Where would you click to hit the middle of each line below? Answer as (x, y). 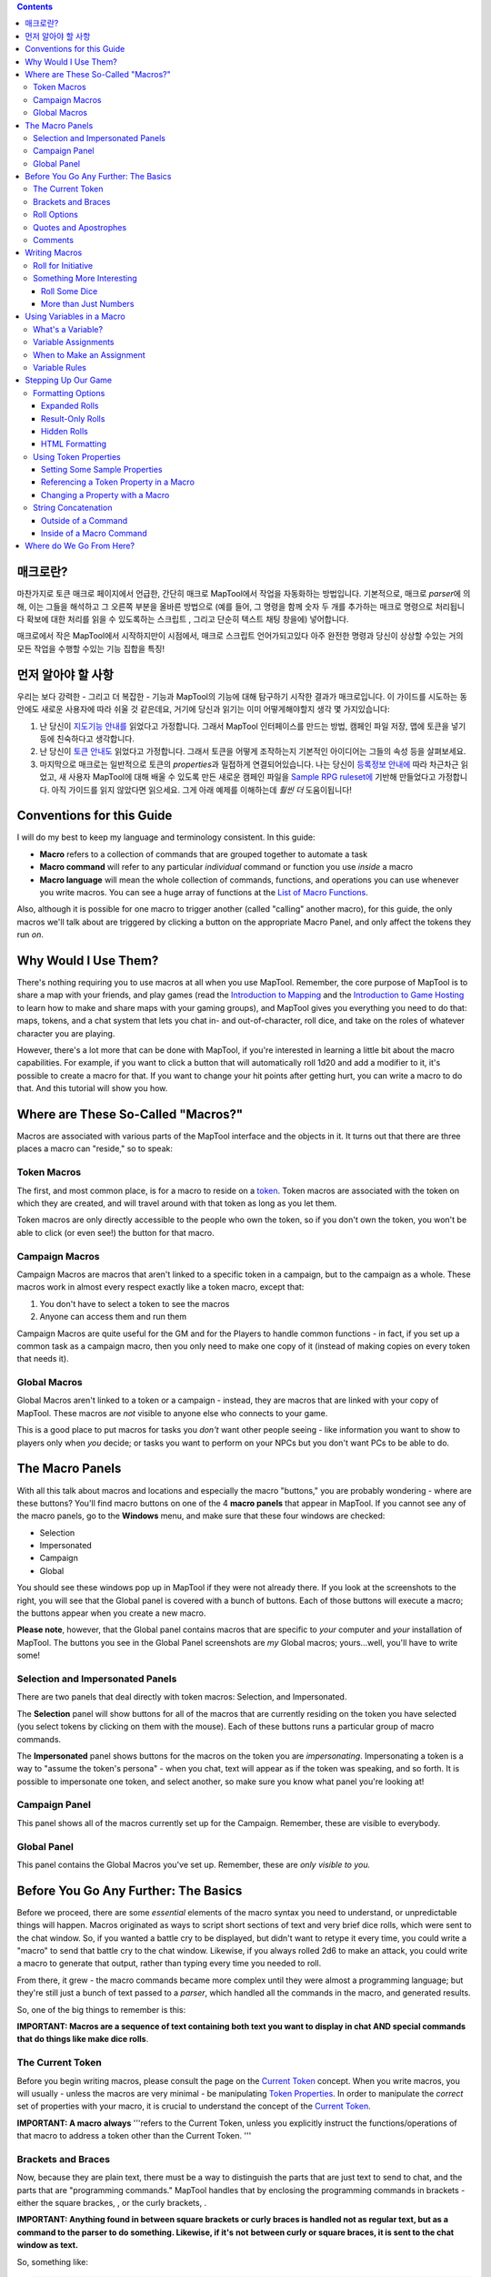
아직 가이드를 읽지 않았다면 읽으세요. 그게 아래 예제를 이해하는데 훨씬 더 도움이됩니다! (201, 790)
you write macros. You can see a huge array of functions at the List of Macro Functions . (204, 892)
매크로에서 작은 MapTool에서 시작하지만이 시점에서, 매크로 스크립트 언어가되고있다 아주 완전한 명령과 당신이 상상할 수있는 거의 (240, 636)
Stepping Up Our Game (69, 380)
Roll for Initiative (63, 265)
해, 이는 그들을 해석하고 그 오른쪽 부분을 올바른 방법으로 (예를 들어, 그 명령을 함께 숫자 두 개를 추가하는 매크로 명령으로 (225, 607)
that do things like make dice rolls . (83, 2039)
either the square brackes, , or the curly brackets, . (112, 2203)
